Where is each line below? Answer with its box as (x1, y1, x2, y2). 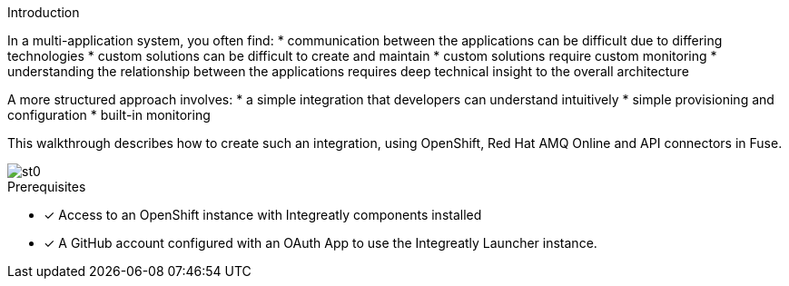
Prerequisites (7, 179, 86, 194)
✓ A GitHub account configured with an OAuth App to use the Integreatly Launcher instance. (44, 235, 597, 251)
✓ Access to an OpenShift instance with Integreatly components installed (44, 207, 482, 222)
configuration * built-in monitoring (7, 107, 211, 123)
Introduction (7, 5, 80, 20)
